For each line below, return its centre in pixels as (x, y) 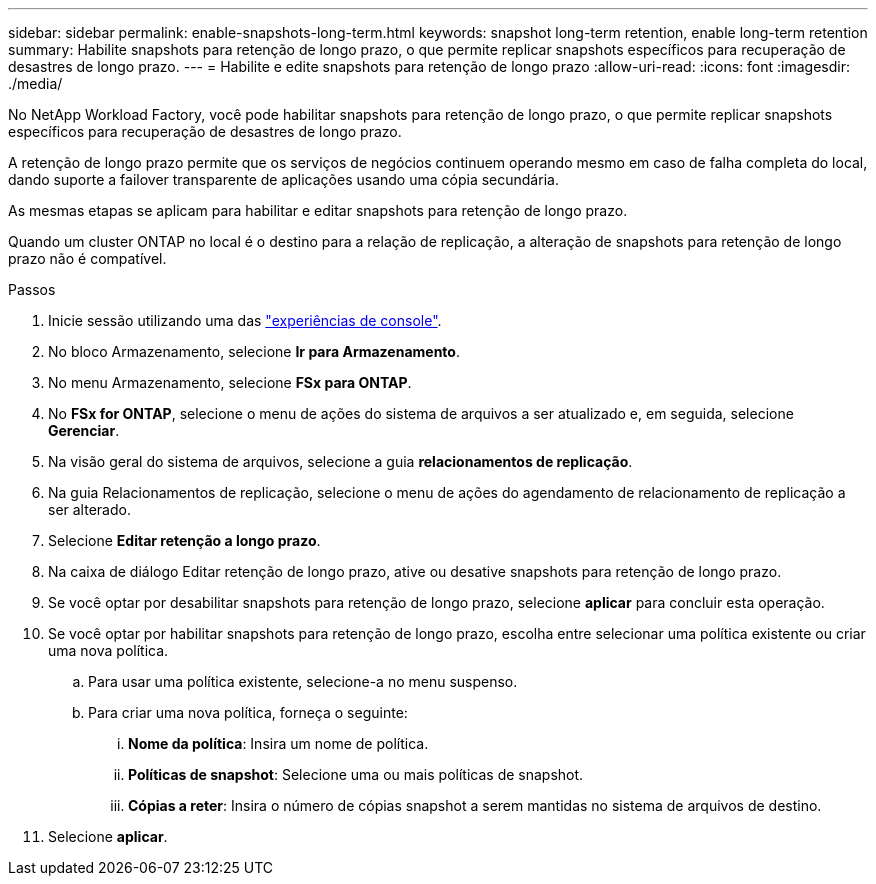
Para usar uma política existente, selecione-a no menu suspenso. (303, 681)
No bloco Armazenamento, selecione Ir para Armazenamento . (254, 351)
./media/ (35, 83)
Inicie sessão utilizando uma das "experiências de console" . (245, 320)
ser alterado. (89, 509)
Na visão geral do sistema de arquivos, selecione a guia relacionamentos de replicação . (340, 461)
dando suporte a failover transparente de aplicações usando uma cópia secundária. (283, 179)
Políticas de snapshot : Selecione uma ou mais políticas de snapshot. (356, 774)
